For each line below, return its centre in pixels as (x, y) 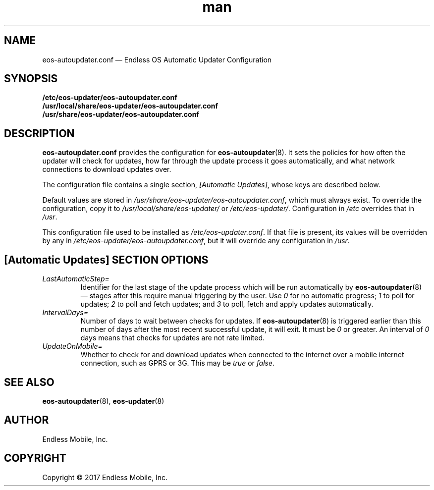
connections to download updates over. (107, 169)
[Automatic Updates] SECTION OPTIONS (106, 260)
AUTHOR (27, 420)
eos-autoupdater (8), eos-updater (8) (103, 401)
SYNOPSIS (31, 79)
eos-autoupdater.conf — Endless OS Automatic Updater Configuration (157, 59)
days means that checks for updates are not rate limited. (173, 338)
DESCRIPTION (39, 133)
